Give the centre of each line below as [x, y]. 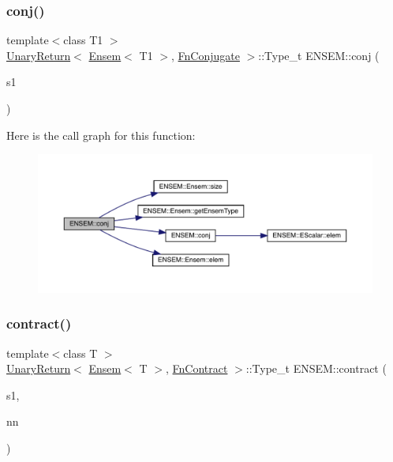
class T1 [83, 40]
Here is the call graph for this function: [101, 135]
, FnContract [196, 368]
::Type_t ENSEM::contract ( [316, 368]
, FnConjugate [205, 55]
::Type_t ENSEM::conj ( [319, 55]
